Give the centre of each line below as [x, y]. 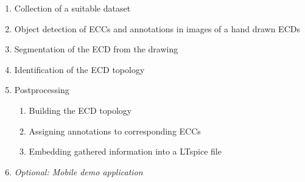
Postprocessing [42, 90]
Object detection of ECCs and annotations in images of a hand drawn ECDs [157, 28]
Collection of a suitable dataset [72, 8]
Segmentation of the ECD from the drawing [96, 49]
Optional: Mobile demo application [79, 171]
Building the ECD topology [80, 110]
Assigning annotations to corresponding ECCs [115, 131]
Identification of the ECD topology [79, 69]
